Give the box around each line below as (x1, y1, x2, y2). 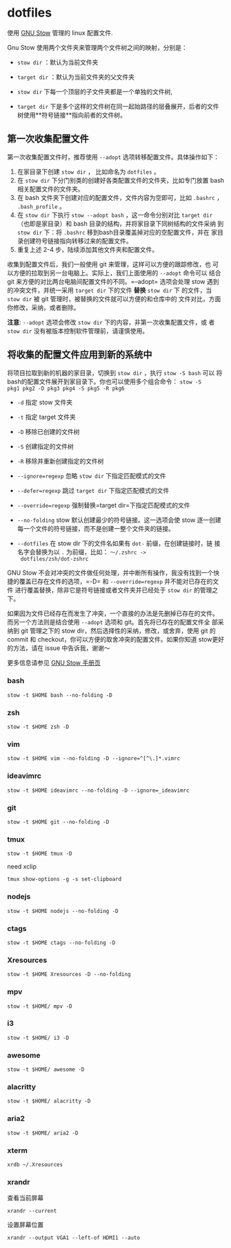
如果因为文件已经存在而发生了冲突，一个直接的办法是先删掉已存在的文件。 (7, 609, 219, 617)
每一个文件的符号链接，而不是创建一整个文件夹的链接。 (17, 524, 174, 532)
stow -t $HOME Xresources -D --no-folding (7, 971, 131, 978)
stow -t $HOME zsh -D (7, 723, 70, 731)
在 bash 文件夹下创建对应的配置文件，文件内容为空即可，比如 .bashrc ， (17, 193, 223, 201)
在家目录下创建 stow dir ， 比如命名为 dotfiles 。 (17, 168, 161, 176)
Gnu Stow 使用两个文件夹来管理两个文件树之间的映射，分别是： (7, 43, 188, 51)
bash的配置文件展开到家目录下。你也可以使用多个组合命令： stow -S (7, 377, 202, 386)
